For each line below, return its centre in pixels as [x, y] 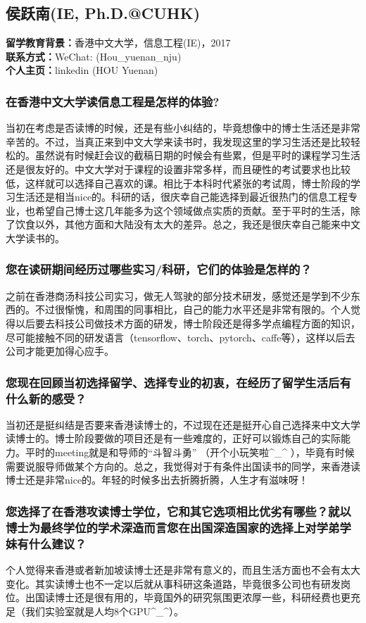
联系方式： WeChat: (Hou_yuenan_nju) [94, 56]
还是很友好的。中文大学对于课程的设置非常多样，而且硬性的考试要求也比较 [178, 169]
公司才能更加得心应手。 [60, 351]
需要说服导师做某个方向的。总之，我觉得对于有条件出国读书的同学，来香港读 [183, 466]
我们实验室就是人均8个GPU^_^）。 [105, 611]
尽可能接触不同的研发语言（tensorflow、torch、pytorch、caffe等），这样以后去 [181, 337]
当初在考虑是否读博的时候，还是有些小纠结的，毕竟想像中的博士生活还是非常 [183, 128]
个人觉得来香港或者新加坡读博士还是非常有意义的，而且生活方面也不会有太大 [183, 569]
